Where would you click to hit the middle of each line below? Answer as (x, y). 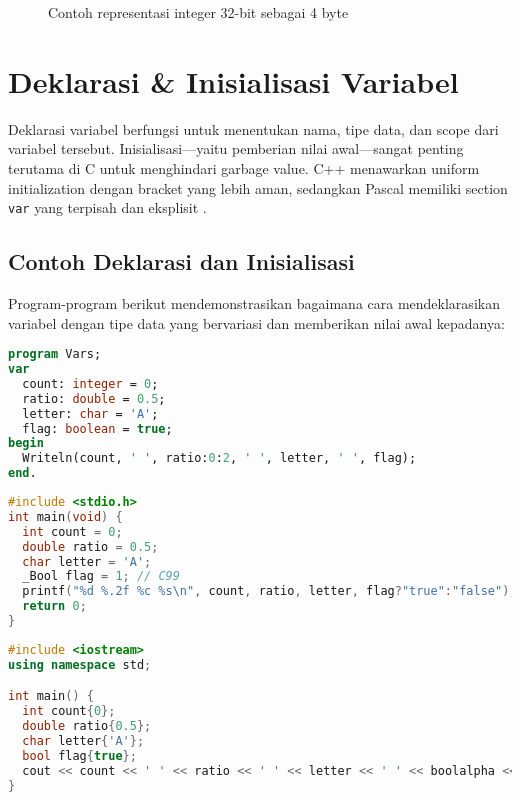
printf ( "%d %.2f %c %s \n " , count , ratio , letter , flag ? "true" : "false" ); (269, 591)
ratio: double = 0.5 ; (94, 398)
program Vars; (55, 354)
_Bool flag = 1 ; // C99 (101, 576)
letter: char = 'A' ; (90, 413)
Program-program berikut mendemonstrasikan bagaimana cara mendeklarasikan (254, 302)
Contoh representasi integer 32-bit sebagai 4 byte (198, 12)
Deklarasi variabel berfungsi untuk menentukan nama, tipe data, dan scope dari (253, 128)
